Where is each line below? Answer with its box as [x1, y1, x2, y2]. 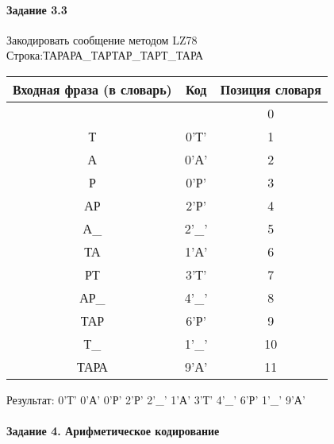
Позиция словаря [220, 79, 321, 98]
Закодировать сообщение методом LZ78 [6, 31, 198, 48]
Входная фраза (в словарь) [13, 79, 172, 98]
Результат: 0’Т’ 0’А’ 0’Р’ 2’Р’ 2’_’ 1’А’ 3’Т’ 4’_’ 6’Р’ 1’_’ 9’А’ [6, 391, 305, 407]
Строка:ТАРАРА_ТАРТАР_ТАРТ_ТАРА [6, 47, 204, 64]
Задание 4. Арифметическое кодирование [6, 423, 220, 439]
